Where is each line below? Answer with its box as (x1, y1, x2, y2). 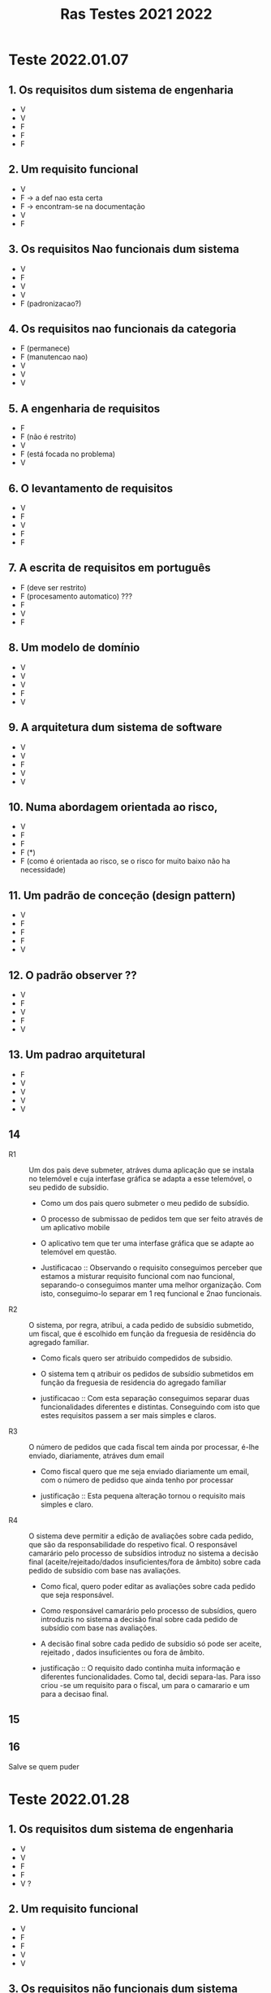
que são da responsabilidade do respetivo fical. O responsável (28, 1539, 238, 1549)
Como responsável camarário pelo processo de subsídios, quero (40, 1605, 257, 1615)
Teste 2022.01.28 (8, 1790, 130, 1808)
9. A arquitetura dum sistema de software (8, 720, 222, 734)
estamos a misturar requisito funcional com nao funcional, (40, 1271, 235, 1281)
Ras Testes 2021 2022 (60, 5, 213, 24)
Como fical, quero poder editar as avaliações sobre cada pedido (40, 1581, 256, 1590)
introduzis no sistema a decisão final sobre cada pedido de (40, 1614, 238, 1624)
